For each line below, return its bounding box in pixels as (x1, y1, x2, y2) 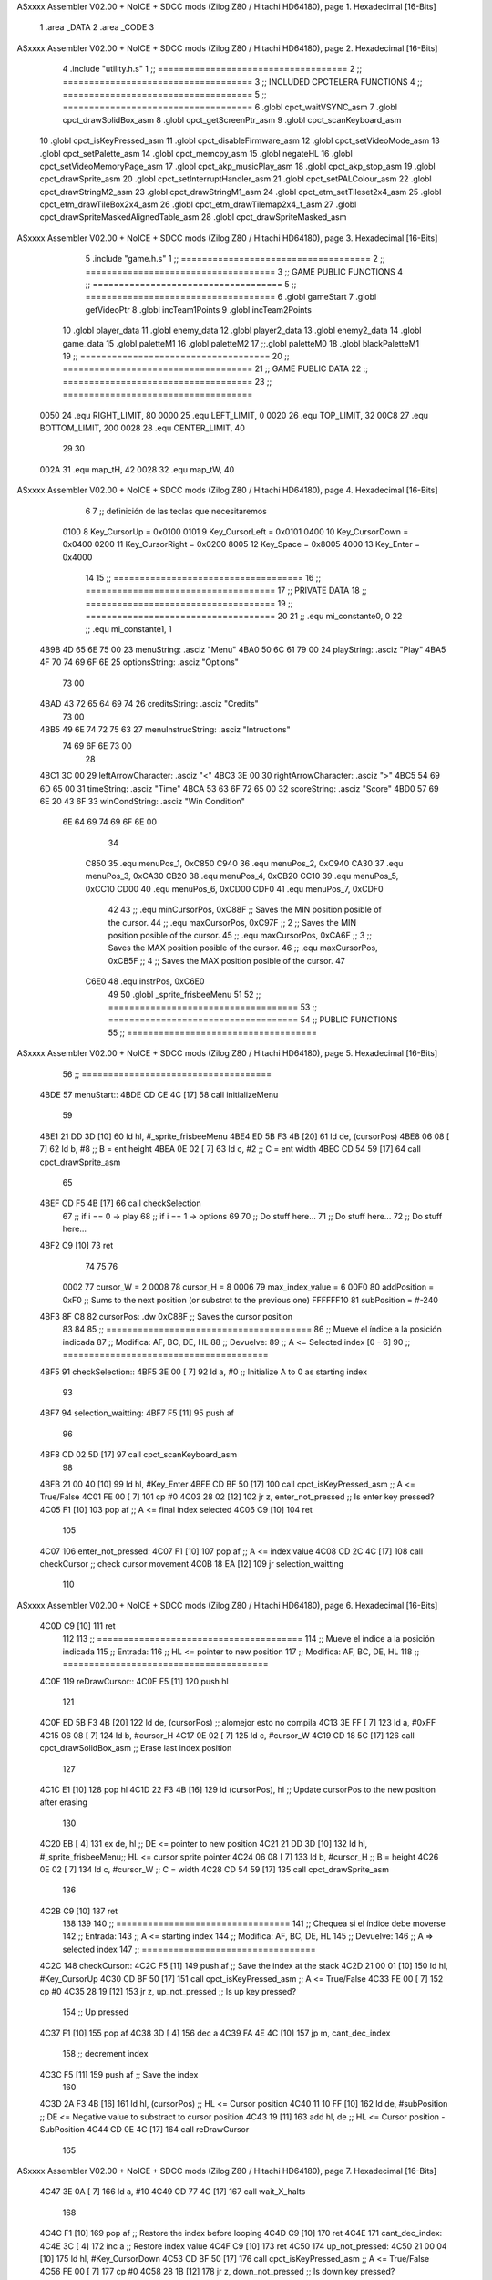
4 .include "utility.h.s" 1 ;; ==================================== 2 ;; (62, 64, 363, 75)
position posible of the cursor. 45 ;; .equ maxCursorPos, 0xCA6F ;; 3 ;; (108, 930, 373, 941)
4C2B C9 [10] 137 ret (39, 1905, 118, 1916)
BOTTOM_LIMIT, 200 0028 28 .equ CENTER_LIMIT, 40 (39, 422, 245, 433)
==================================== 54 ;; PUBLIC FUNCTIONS (108, 1014, 398, 1025)
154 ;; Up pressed (62, 2006, 129, 2017)
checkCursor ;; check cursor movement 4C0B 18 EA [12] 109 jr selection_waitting (39, 1558, 344, 1569)
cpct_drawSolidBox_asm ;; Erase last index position (39, 1743, 232, 1754)
